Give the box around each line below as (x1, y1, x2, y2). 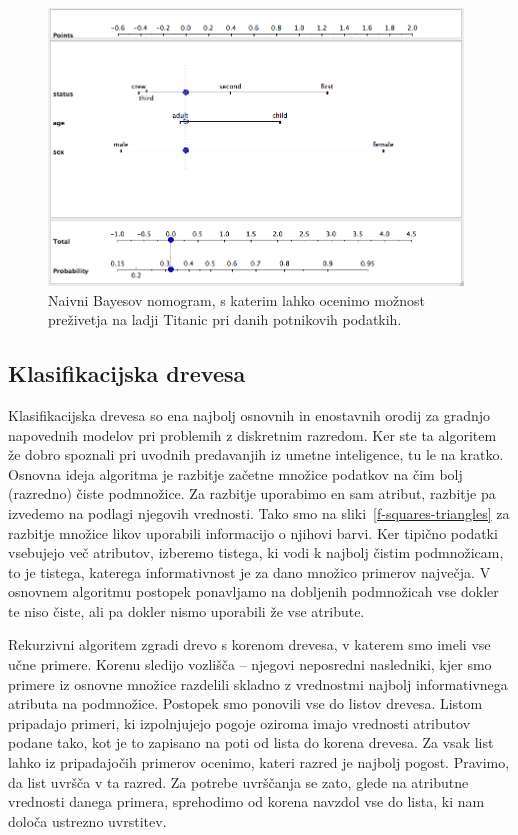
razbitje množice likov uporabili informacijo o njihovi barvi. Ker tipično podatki (8, 522, 498, 543)
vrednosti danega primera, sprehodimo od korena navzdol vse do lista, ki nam (8, 791, 485, 812)
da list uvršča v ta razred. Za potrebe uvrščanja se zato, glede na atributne (8, 771, 469, 792)
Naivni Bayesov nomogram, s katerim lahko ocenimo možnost (48, 289, 425, 310)
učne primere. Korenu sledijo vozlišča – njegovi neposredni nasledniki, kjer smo (8, 654, 492, 675)
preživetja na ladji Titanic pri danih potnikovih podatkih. (48, 309, 402, 330)
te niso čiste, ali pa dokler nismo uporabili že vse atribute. (8, 600, 365, 621)
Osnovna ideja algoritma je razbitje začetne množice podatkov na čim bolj (8, 463, 463, 484)
